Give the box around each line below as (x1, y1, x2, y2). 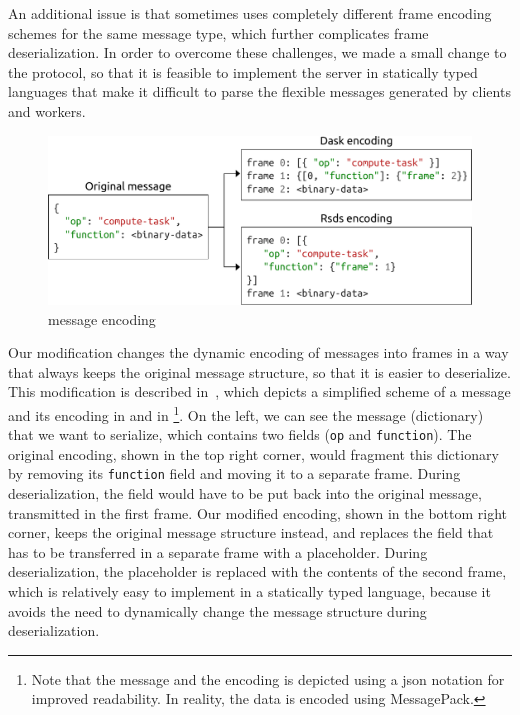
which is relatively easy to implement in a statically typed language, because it (8, 581, 491, 601)
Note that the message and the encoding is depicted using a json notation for (31, 668, 505, 689)
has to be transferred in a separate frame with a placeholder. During (8, 541, 428, 562)
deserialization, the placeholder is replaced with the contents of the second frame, (8, 561, 507, 582)
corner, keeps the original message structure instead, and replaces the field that (8, 522, 494, 543)
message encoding (48, 308, 156, 329)
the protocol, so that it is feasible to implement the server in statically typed (8, 61, 478, 82)
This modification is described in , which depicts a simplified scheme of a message (8, 381, 511, 402)
